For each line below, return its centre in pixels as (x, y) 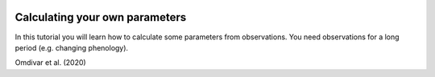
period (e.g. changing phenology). (72, 47)
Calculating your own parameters (101, 17)
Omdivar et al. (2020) (50, 63)
